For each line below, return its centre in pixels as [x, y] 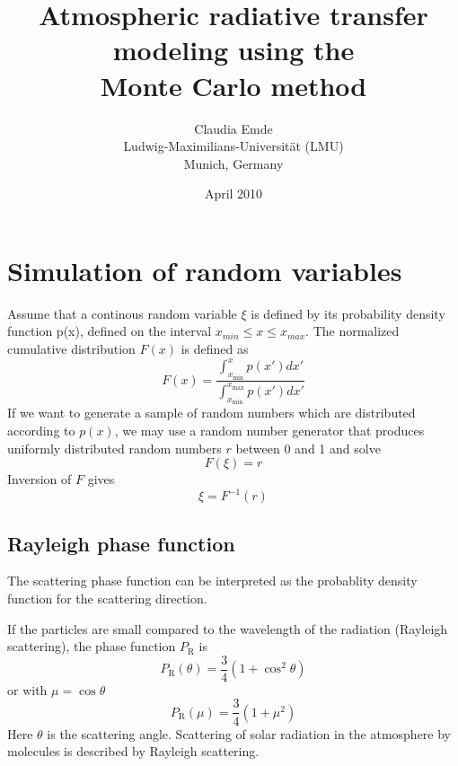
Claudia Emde [233, 128]
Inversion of [40, 479]
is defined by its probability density [348, 313]
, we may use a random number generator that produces [269, 430]
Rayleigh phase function [121, 543]
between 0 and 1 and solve [308, 448]
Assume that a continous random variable [122, 313]
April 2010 [233, 194]
